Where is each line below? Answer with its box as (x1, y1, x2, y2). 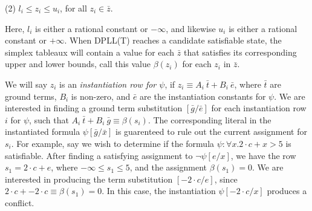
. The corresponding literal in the (148, 113, 271, 126)
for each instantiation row (211, 102, 307, 114)
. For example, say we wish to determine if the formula (11, 137, 215, 149)
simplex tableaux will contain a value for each (5, 45, 175, 58)
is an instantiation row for (59, 77, 157, 90)
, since (214, 172, 238, 185)
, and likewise (166, 22, 216, 34)
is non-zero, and (71, 89, 131, 102)
